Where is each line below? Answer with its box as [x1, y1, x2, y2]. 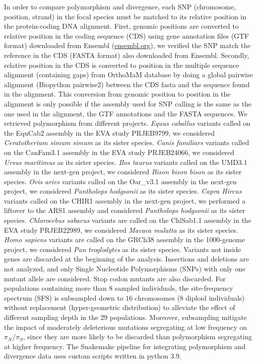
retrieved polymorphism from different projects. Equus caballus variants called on [4, 118, 251, 128]
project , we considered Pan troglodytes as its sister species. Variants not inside [4, 244, 241, 254]
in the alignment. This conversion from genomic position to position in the [4, 89, 231, 99]
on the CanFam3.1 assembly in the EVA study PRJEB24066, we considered [4, 147, 235, 157]
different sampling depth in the [4, 312, 98, 322]
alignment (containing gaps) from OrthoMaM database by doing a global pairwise [4, 69, 253, 80]
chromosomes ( [134, 292, 180, 303]
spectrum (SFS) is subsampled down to [4, 292, 124, 303]
